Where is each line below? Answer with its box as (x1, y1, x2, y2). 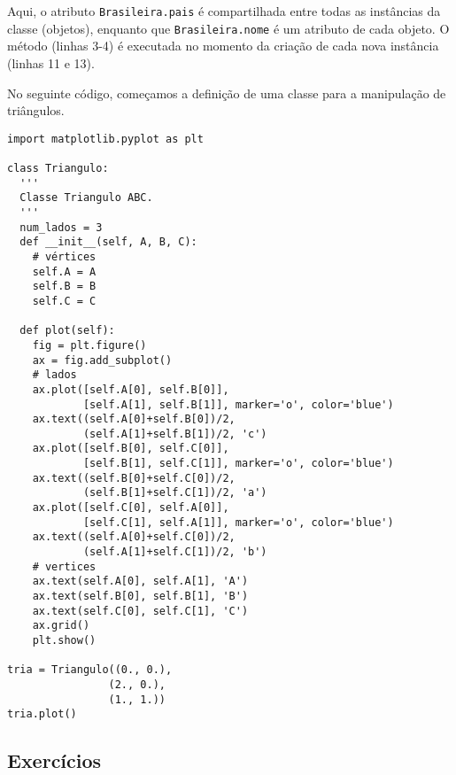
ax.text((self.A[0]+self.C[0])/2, (32, 531, 236, 544)
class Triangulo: (7, 162, 109, 174)
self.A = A (32, 265, 97, 278)
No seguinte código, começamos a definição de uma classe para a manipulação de (7, 83, 446, 102)
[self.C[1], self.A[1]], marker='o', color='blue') (82, 515, 394, 529)
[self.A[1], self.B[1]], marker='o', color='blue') (82, 398, 394, 411)
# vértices (32, 250, 97, 263)
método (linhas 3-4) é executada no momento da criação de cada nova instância (7, 36, 439, 55)
